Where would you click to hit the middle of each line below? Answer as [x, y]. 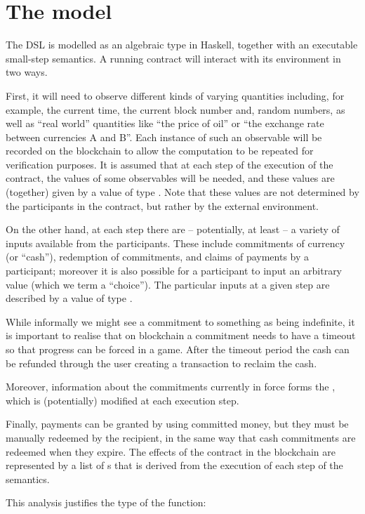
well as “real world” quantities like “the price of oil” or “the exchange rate [165, 123]
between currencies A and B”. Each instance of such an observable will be [164, 137]
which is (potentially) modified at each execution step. [122, 400]
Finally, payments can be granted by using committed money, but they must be [177, 424]
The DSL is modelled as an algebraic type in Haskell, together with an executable [182, 45]
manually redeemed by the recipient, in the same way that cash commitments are [181, 437]
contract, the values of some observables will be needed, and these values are [170, 178]
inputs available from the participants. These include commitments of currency [175, 243]
